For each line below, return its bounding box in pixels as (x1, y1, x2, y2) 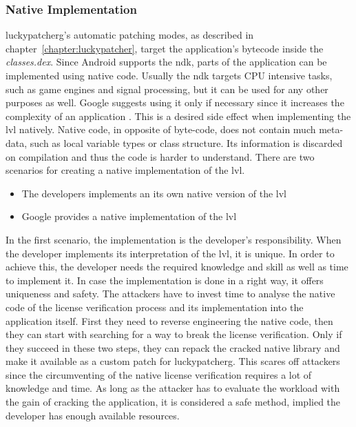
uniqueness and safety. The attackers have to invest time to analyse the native (6, 286, 335, 301)
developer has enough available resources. (6, 408, 180, 422)
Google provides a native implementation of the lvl (21, 209, 237, 224)
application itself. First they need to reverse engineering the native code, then (6, 313, 333, 328)
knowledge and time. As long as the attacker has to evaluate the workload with (6, 381, 340, 395)
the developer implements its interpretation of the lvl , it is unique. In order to (6, 246, 335, 260)
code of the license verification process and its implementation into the (6, 299, 304, 314)
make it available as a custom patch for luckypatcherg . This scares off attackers (6, 354, 340, 368)
